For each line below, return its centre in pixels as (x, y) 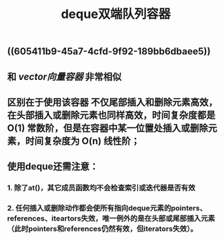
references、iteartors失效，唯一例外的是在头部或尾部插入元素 (111, 219)
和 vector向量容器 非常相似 (64, 77)
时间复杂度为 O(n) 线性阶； (82, 141)
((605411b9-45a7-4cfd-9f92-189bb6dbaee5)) (109, 51)
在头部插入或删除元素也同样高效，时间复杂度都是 (111, 115)
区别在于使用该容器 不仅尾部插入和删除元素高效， (112, 102)
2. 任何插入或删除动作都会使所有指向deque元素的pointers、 (107, 208)
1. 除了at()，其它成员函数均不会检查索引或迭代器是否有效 (101, 188)
